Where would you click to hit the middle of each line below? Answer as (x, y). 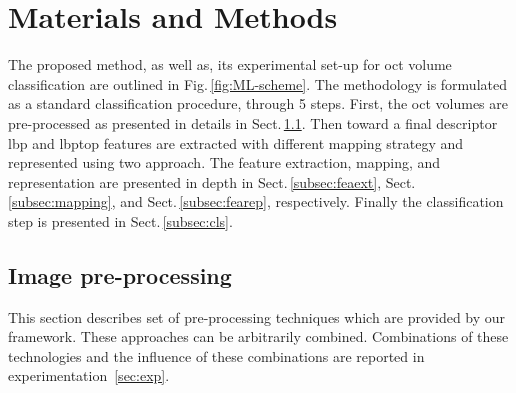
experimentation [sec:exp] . (89, 375)
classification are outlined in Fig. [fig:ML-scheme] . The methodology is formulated (257, 83)
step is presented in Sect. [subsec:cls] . (120, 220)
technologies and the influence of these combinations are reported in (216, 355)
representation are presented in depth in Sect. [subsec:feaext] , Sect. (212, 181)
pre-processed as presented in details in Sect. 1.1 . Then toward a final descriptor (253, 122)
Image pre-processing (120, 274)
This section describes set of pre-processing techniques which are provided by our (257, 316)
